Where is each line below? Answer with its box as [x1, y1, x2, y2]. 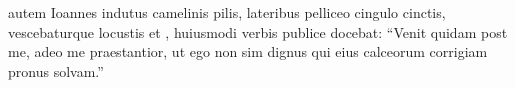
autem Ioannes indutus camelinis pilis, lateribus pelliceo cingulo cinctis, [8, 2, 446, 22]
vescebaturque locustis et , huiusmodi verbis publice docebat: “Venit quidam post [8, 21, 508, 42]
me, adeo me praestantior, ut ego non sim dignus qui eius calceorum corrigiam [8, 41, 488, 62]
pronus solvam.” [8, 60, 104, 81]
